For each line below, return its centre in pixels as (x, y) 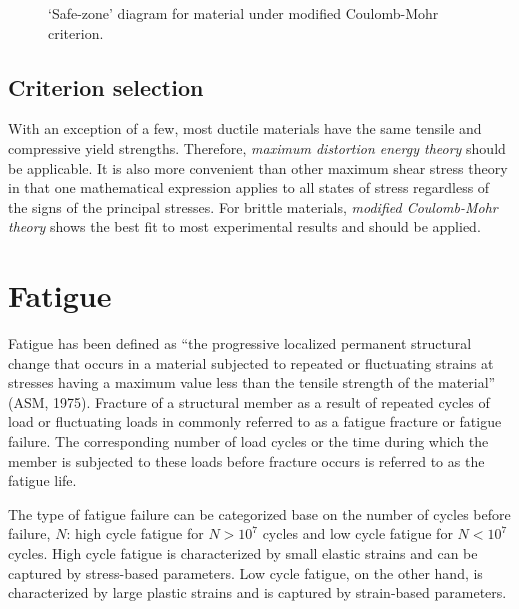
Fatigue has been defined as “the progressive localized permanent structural (240, 343)
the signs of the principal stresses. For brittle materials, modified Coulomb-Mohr (253, 206)
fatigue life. (42, 480)
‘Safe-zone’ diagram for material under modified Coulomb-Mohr (243, 13)
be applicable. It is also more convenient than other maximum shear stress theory (258, 167)
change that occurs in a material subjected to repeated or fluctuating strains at (251, 362)
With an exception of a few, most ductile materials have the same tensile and (245, 128)
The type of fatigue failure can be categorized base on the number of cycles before (259, 513)
